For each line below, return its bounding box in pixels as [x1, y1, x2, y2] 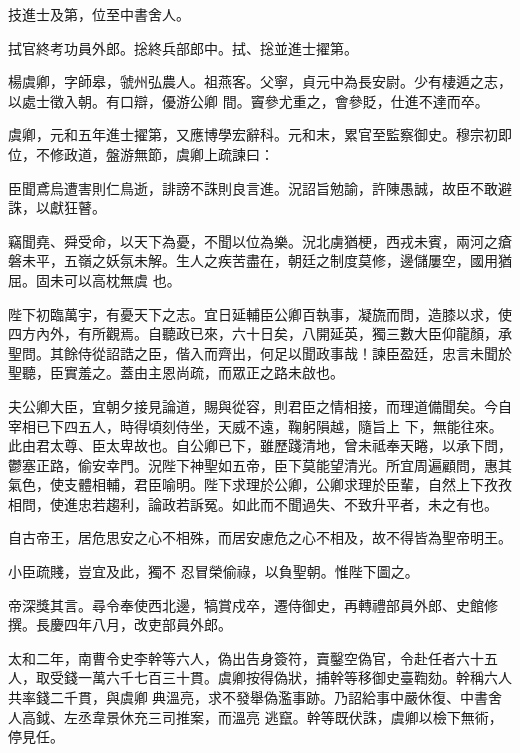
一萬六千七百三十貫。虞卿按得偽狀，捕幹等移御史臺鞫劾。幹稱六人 [77, 667, 512, 688]
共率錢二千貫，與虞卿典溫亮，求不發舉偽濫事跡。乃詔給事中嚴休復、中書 [8, 687, 488, 708]
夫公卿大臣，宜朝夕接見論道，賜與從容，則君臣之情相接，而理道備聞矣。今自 [8, 395, 512, 416]
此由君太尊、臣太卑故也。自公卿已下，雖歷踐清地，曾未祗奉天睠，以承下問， [8, 435, 512, 456]
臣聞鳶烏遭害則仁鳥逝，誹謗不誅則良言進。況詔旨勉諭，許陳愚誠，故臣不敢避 [8, 177, 512, 198]
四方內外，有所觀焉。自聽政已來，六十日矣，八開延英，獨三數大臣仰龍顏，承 [8, 323, 512, 344]
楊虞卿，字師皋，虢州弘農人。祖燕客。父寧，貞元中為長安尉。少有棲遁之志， [8, 71, 512, 92]
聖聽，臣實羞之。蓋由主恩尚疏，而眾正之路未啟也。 [8, 362, 344, 383]
